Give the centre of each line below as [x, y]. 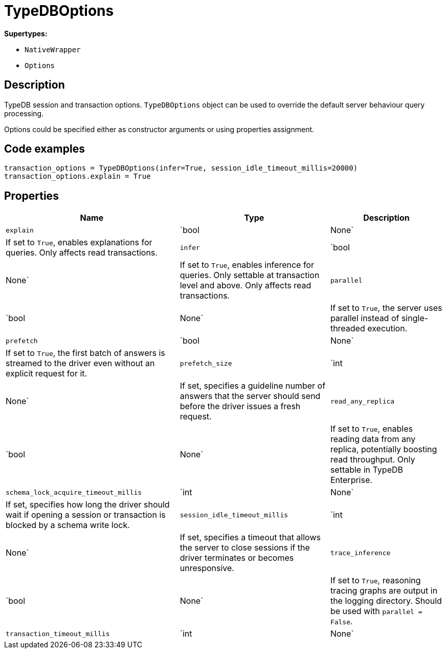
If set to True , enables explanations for [79, 243]
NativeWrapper [53, 49]
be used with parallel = [376, 611]
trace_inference [360, 553]
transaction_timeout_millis [58, 634]
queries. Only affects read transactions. [82, 253]
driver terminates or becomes [237, 558]
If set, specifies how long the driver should [88, 505]
